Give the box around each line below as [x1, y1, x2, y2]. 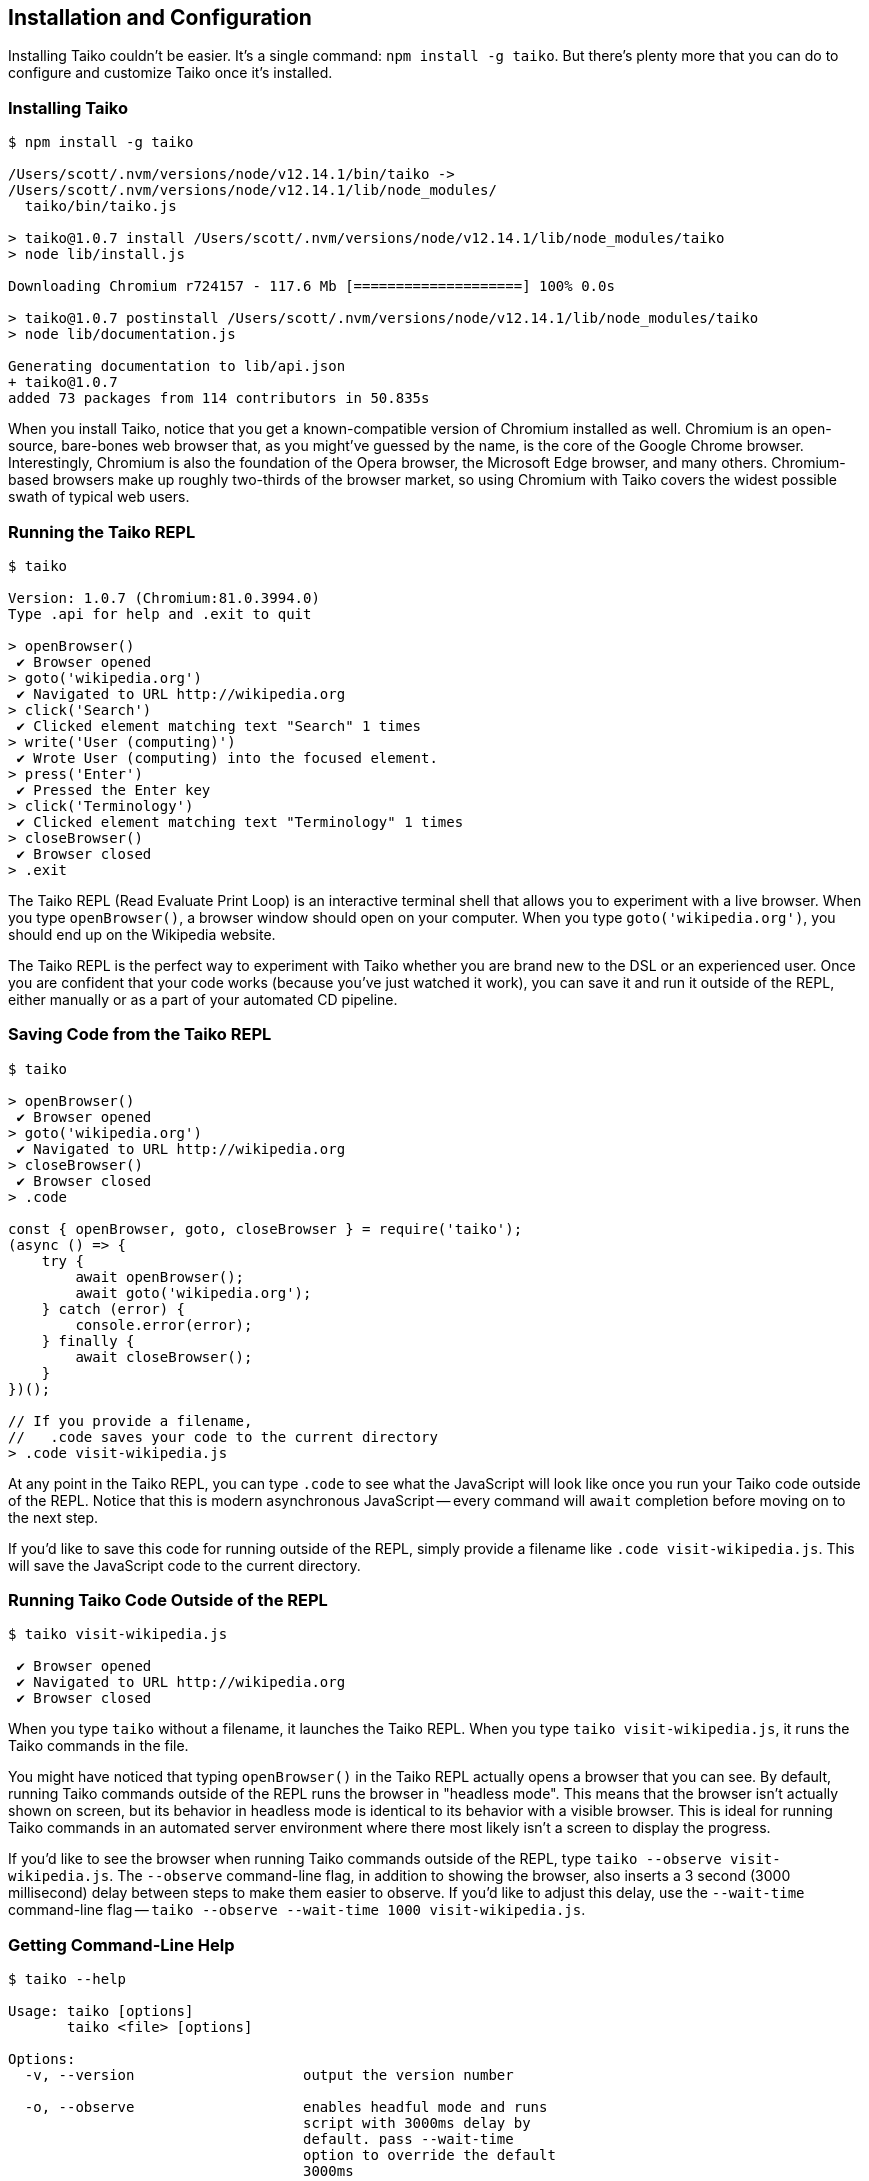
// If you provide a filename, [8, 1412, 253, 1429]
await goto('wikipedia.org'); [75, 1284, 312, 1301]
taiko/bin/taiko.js [24, 198, 177, 215]
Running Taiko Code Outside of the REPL [8, 1590, 328, 1611]
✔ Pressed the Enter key [16, 781, 211, 798]
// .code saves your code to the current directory [8, 1428, 438, 1445]
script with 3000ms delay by [303, 2115, 531, 2132]
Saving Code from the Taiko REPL [8, 1024, 272, 1045]
